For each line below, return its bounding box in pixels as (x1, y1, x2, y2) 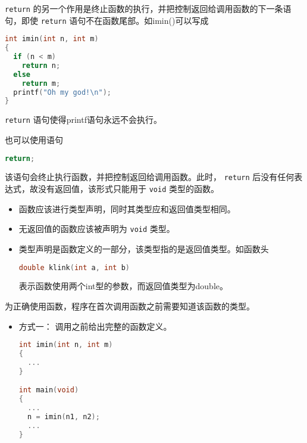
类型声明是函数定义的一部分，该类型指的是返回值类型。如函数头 (18, 243, 269, 255)
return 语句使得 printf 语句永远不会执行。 (5, 113, 162, 126)
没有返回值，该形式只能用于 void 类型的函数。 (37, 182, 219, 195)
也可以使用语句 (5, 133, 63, 145)
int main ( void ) (18, 386, 79, 395)
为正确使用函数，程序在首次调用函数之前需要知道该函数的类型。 (5, 300, 255, 312)
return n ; (21, 61, 61, 70)
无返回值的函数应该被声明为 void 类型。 (18, 222, 175, 235)
